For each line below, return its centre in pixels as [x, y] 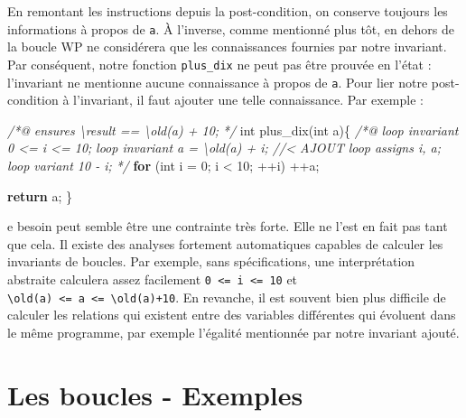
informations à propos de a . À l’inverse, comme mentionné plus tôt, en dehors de [231, 28]
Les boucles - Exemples [155, 394]
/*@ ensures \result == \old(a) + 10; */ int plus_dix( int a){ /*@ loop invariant [233, 130]
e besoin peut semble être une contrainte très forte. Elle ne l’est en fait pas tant [228, 226]
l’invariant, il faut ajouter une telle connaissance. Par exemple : [248, 100]
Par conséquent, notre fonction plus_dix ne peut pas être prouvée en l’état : [219, 64]
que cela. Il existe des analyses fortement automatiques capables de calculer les [225, 243]
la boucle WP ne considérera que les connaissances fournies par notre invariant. [227, 46]
